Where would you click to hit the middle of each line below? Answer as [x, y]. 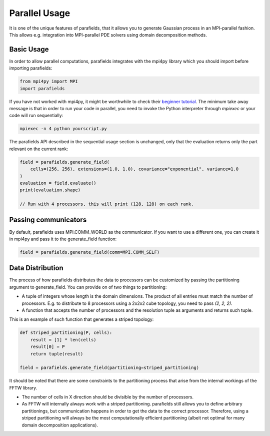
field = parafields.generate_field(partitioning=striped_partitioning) [109, 368]
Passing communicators [48, 220]
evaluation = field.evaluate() [58, 183]
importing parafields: [31, 68]
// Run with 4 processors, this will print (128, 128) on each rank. [107, 204]
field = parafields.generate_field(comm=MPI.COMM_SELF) [90, 252]
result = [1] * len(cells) [63, 340]
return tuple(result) [57, 354]
